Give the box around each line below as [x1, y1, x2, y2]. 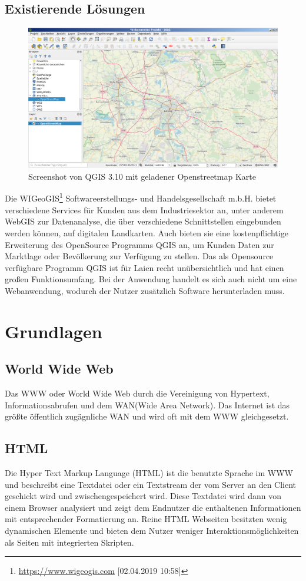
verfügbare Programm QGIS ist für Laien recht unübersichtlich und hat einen [5, 261, 284, 273]
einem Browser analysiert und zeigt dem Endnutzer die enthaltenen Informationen [5, 501, 301, 513]
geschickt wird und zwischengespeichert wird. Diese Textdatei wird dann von [5, 490, 282, 502]
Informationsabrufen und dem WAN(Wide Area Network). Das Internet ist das [5, 398, 290, 411]
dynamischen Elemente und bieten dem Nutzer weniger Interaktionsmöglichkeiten [5, 524, 299, 536]
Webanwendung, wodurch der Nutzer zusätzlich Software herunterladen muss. [5, 284, 285, 296]
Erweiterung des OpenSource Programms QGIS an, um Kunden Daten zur [5, 238, 274, 250]
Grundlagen [5, 319, 102, 343]
